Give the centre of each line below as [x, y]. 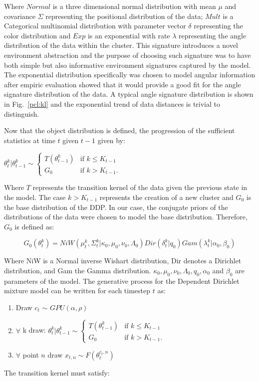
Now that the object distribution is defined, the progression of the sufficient [120, 130]
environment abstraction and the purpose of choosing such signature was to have [128, 55]
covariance [20, 16]
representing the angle [213, 35]
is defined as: [34, 226]
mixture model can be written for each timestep [77, 290]
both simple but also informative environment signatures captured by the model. [128, 65]
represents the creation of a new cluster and [166, 197]
